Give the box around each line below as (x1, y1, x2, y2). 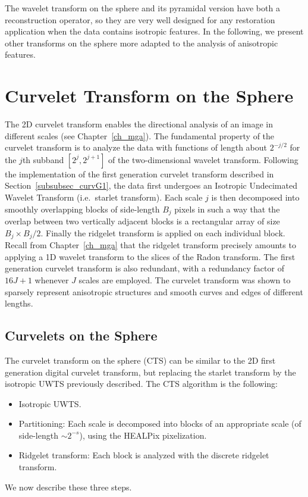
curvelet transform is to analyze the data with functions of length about (5, 141, 267, 154)
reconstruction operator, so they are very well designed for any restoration (5, 13, 275, 26)
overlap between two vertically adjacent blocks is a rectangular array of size (5, 215, 280, 227)
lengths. (5, 297, 33, 310)
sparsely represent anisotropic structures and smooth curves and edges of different (5, 285, 303, 298)
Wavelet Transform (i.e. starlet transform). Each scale (5, 191, 203, 204)
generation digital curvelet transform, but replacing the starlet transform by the (5, 365, 296, 378)
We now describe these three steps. (5, 480, 132, 493)
